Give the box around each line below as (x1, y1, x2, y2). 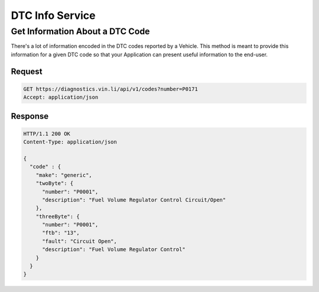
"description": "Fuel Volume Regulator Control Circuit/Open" (42, 196, 226, 203)
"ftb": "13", (42, 229, 80, 236)
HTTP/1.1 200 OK (23, 130, 71, 137)
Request (11, 66, 43, 76)
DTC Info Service (11, 9, 96, 22)
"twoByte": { (35, 180, 74, 187)
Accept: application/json (23, 94, 99, 100)
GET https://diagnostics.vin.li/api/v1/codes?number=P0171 (23, 86, 198, 92)
